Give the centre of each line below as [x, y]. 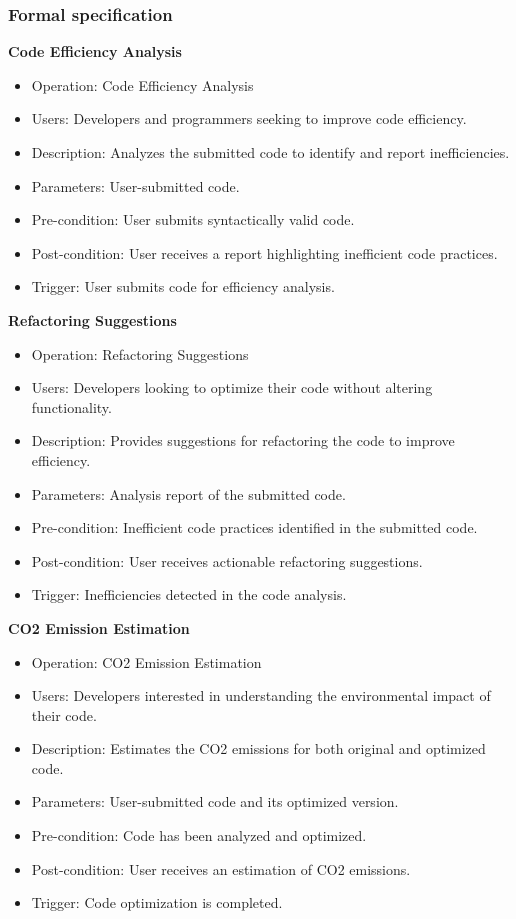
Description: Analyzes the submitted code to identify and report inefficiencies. [270, 152]
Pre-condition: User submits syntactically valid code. [193, 219]
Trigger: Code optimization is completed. [157, 902]
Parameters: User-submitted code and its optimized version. [215, 801]
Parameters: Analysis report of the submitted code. [188, 493]
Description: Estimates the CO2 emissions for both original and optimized [258, 748]
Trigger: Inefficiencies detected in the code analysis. [189, 594]
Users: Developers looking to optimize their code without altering [232, 387]
